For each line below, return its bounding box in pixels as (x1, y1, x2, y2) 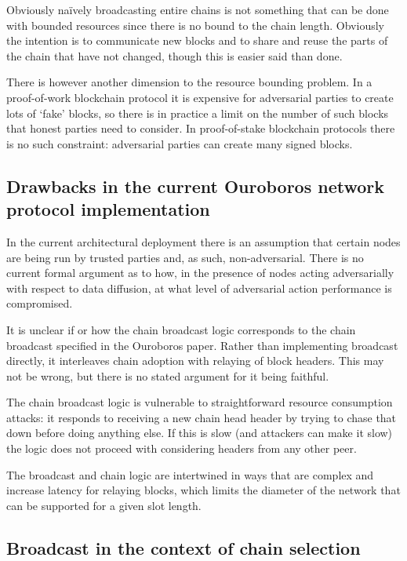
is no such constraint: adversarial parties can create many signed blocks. (6, 135, 353, 151)
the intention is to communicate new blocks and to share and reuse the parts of (6, 32, 388, 49)
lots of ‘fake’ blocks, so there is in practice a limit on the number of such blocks (6, 104, 389, 121)
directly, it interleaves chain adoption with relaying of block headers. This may (6, 352, 384, 369)
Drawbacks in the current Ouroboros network (6, 173, 385, 198)
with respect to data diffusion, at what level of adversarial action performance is (6, 279, 392, 296)
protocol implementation (6, 197, 210, 221)
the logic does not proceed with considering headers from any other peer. (6, 440, 357, 457)
